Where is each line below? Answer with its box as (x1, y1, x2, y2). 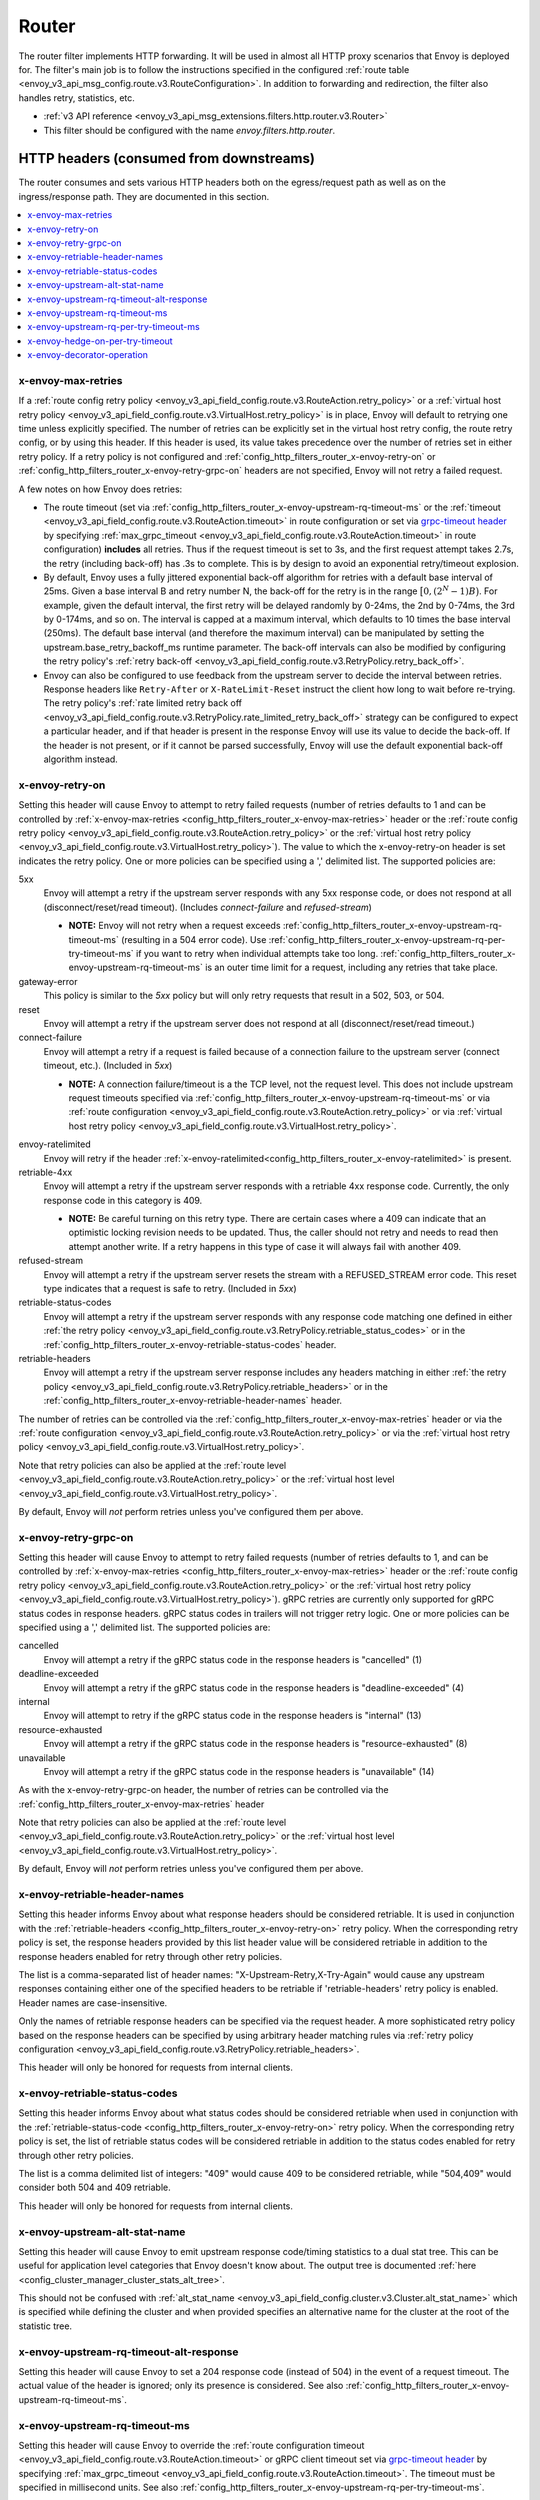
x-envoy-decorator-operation (27, 349, 149, 361)
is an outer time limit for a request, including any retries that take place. (205, 961, 499, 974)
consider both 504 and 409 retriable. (18, 2181, 172, 2194)
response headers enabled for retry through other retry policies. (18, 1950, 283, 1962)
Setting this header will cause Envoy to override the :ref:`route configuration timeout (18, 2439, 365, 2451)
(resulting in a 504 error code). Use (120, 933, 267, 945)
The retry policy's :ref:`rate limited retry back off (43, 697, 243, 709)
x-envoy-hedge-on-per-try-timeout (27, 335, 174, 347)
